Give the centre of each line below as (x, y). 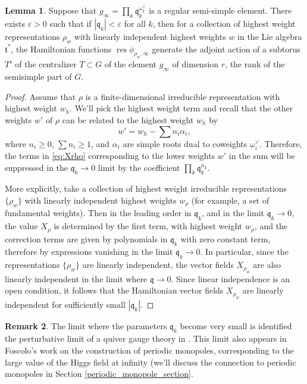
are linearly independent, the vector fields (158, 265)
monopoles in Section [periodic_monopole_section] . (99, 374)
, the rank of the (255, 64)
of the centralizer (46, 64)
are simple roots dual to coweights (185, 143)
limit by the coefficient (139, 167)
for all (135, 23)
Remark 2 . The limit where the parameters (86, 325)
